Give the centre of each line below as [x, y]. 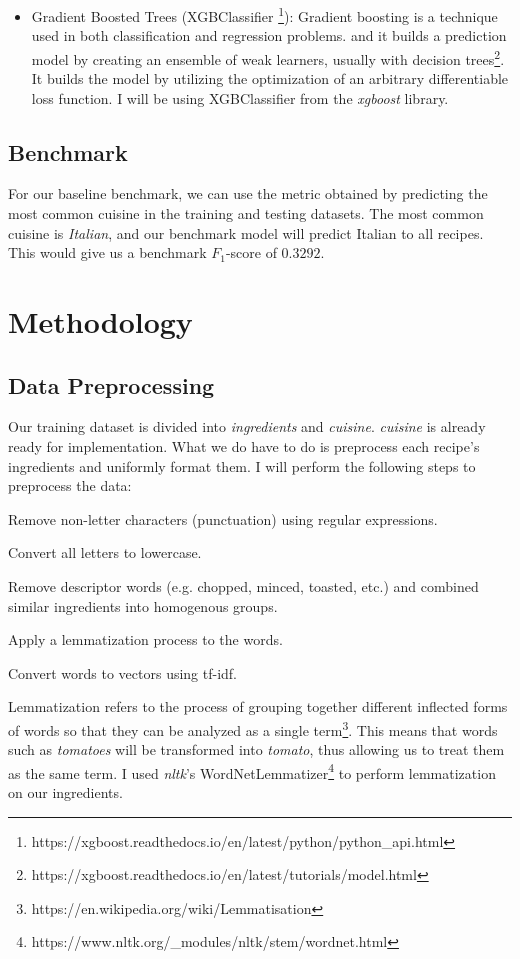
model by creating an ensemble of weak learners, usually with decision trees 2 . [268, 57]
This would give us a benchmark [107, 252]
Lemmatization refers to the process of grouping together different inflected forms [258, 706]
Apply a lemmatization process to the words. [145, 639]
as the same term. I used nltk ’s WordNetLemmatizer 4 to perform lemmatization [252, 771]
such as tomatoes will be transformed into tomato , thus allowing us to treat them [256, 749]
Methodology [100, 321]
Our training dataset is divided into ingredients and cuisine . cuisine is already [247, 426]
